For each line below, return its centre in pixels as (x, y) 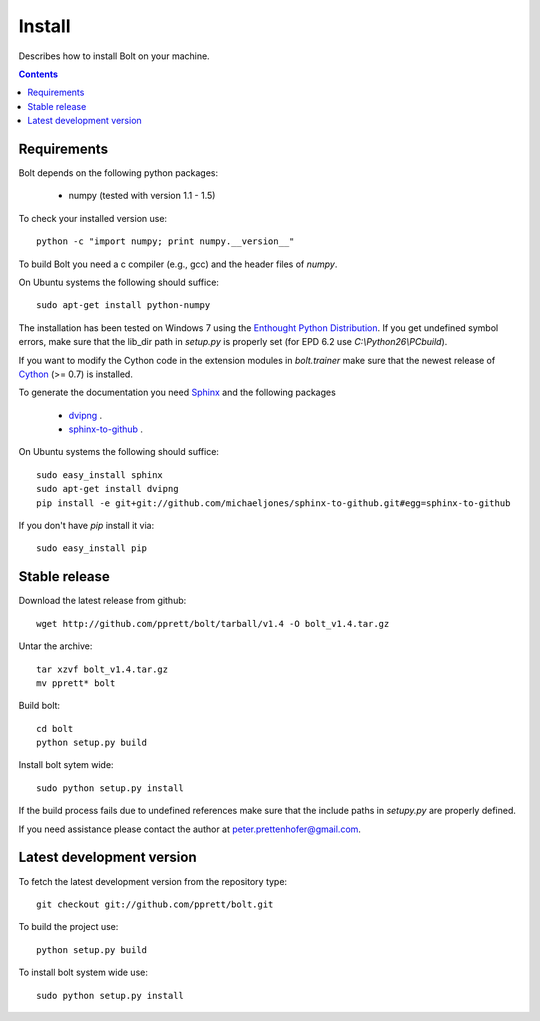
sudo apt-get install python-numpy (123, 305)
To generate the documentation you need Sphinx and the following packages (177, 392)
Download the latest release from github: (102, 601)
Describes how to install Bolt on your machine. (114, 56)
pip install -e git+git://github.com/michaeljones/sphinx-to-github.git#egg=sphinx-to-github (273, 503)
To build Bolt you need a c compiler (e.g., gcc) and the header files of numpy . (178, 264)
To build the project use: (68, 927)
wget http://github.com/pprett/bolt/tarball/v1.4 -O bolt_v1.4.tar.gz (213, 623)
